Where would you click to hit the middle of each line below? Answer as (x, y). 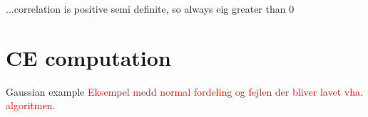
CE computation (88, 57)
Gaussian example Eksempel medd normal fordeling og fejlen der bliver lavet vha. (184, 91)
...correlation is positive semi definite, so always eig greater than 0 (150, 9)
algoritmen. (31, 105)
